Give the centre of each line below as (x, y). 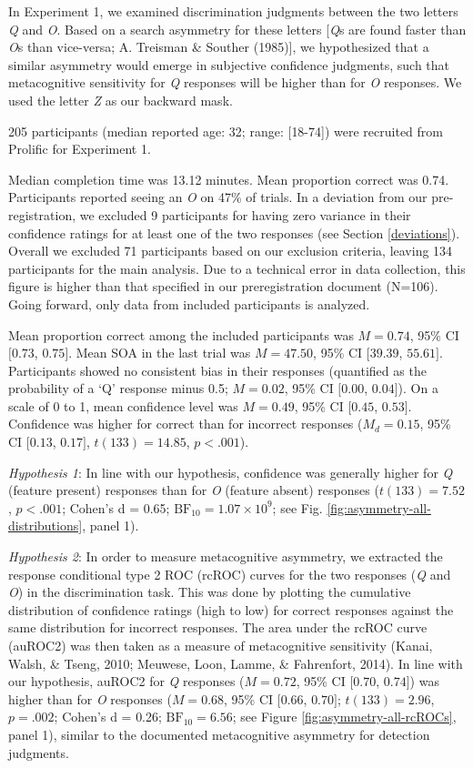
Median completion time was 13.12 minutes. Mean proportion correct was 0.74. (229, 179)
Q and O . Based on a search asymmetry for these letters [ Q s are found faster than (237, 29)
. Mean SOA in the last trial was (160, 353)
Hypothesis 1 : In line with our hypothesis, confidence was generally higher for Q (231, 472)
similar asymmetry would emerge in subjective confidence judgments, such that (229, 64)
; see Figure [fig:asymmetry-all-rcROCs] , (344, 717)
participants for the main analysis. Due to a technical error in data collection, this (237, 268)
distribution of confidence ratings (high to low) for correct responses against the (231, 609)
